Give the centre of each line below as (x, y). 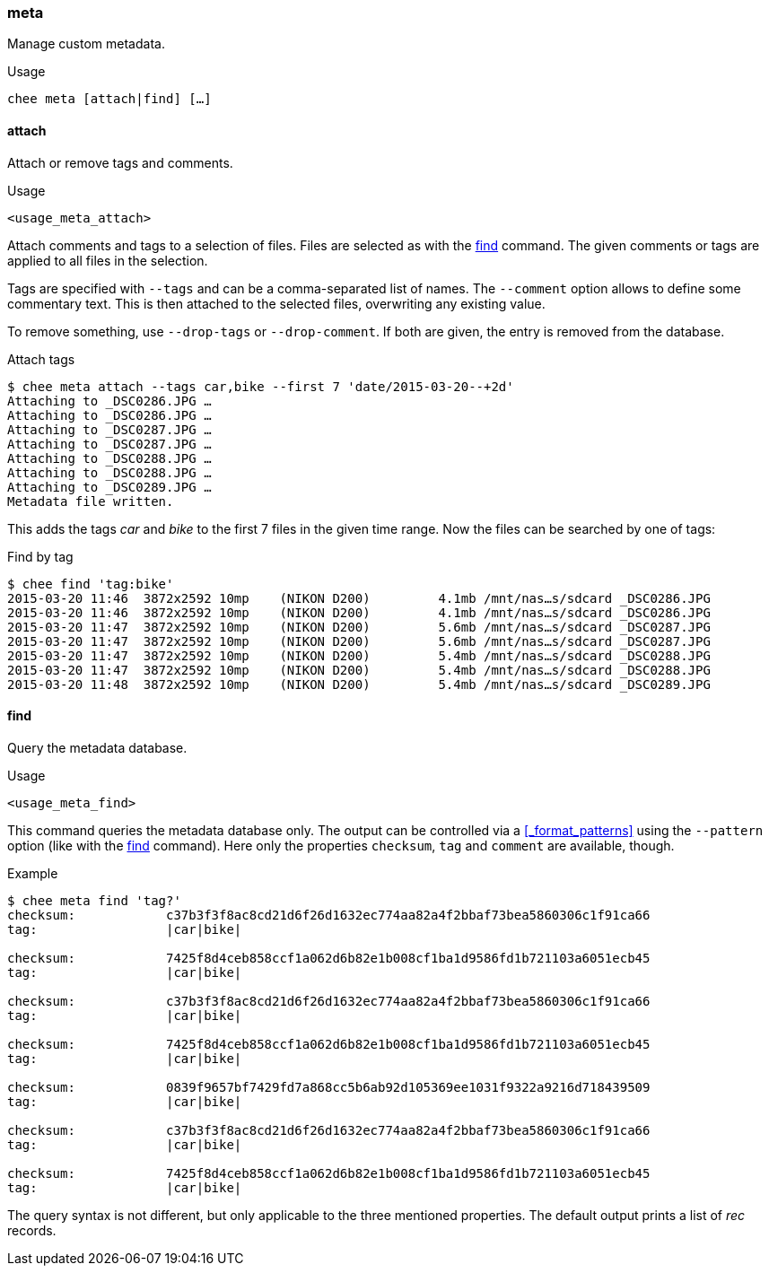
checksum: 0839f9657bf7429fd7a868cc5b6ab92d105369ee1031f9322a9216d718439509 (329, 1087)
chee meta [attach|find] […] (109, 99)
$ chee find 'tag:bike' (91, 584)
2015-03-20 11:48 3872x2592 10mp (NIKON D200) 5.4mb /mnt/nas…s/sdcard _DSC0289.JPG (359, 684)
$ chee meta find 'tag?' (94, 900)
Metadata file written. (91, 501)
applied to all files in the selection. (108, 260)
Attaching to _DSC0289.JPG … (109, 487)
